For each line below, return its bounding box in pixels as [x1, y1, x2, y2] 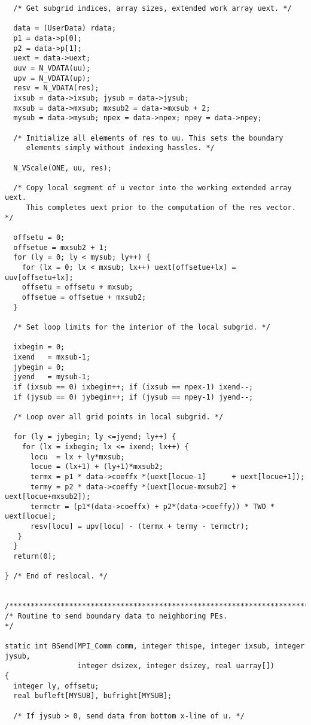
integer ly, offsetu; [13, 681, 99, 690]
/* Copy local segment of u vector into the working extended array [13, 183, 292, 192]
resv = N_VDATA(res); [13, 84, 99, 93]
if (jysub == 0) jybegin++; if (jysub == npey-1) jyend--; [13, 392, 254, 401]
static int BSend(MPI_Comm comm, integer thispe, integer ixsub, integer [5, 642, 305, 650]
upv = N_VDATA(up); [13, 74, 91, 83]
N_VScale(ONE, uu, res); [13, 163, 112, 172]
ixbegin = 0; [13, 343, 65, 352]
